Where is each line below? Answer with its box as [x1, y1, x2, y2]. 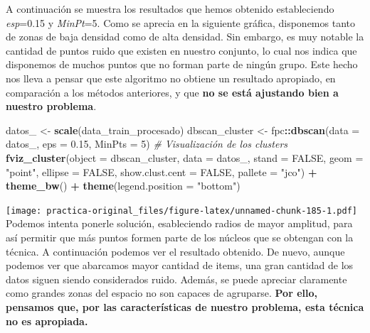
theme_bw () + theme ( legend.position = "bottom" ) [6, 178, 240, 193]
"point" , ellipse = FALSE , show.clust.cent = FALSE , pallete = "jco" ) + [6, 164, 317, 179]
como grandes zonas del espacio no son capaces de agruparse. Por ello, [6, 285, 317, 300]
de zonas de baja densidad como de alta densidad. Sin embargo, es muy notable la [6, 29, 364, 44]
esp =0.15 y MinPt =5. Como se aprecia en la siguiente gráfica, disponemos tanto [6, 15, 355, 30]
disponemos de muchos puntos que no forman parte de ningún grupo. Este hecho [6, 57, 358, 72]
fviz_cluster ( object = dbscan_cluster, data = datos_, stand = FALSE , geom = [6, 150, 364, 165]
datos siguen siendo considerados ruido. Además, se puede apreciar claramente [6, 271, 347, 286]
